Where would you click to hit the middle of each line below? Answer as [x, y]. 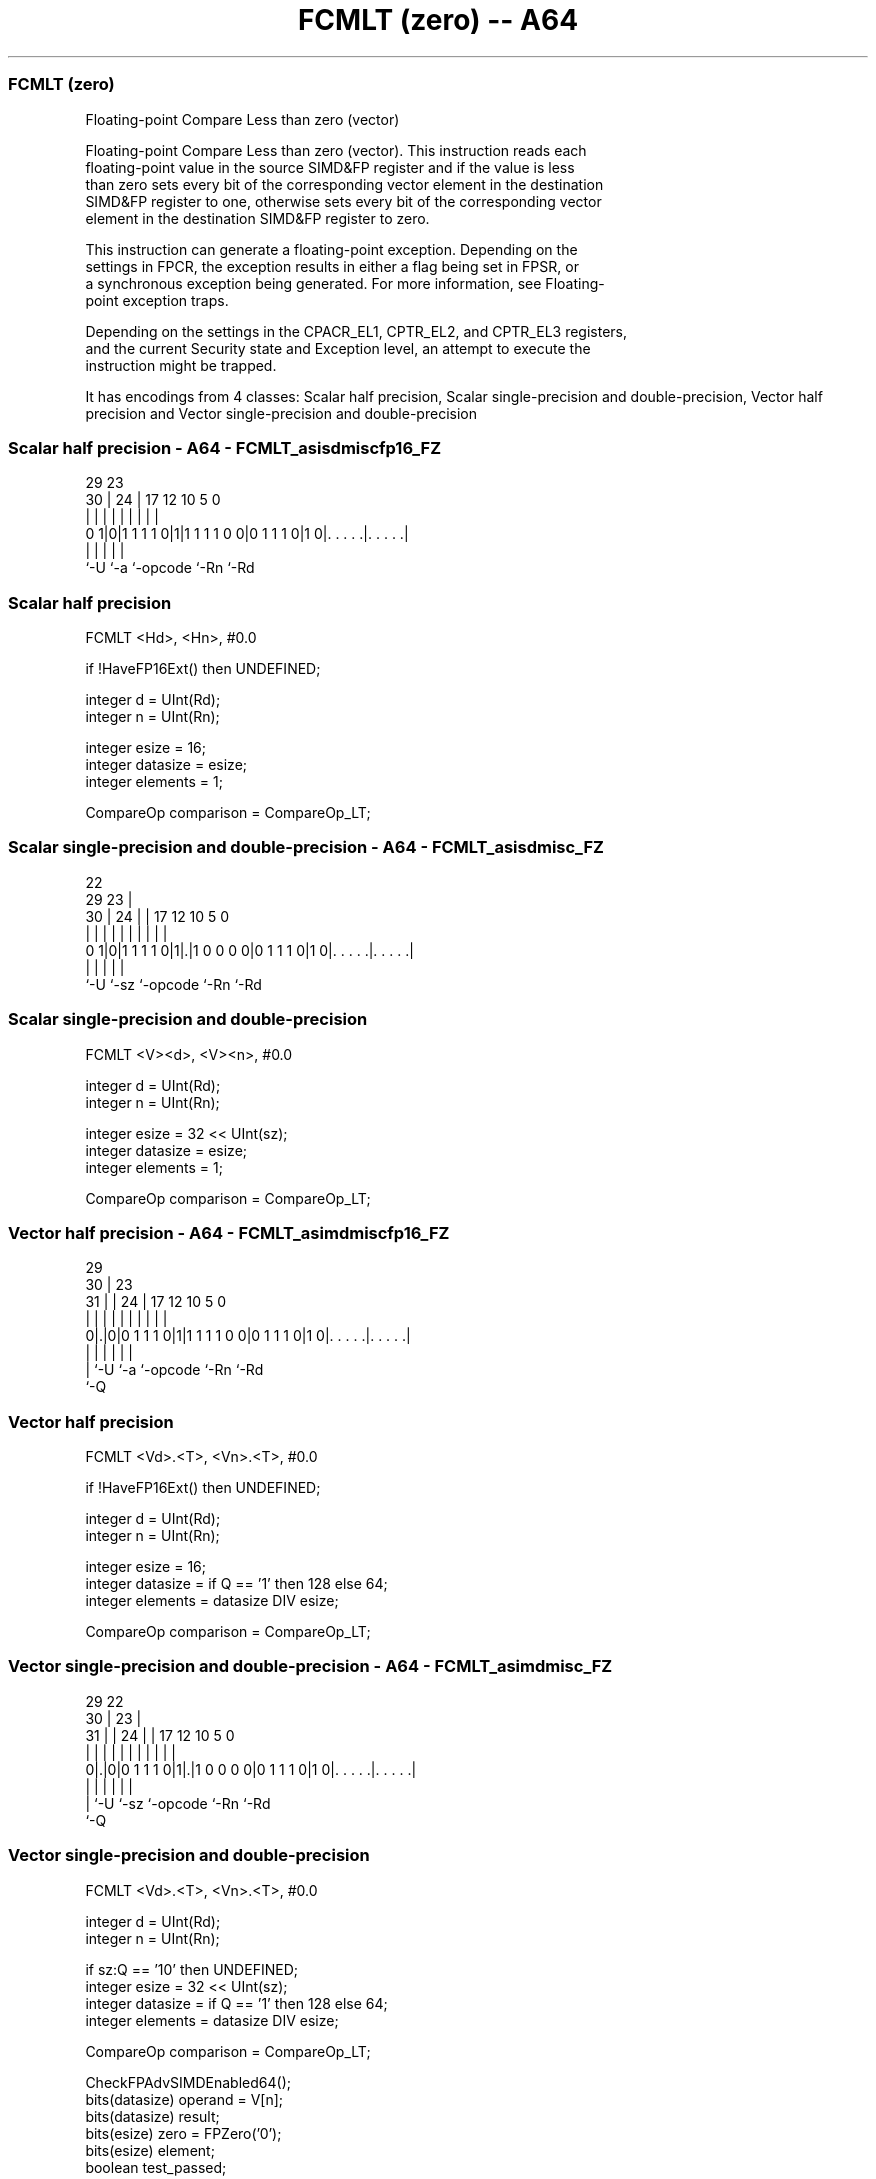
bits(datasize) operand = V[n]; [184, 2099]
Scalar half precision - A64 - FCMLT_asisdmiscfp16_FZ [225, 447]
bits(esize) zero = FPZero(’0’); [183, 2133]
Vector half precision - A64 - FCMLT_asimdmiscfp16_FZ [229, 1232]
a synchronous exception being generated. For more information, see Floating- [345, 283]
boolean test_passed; [156, 2167]
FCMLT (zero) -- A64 [438, 20]
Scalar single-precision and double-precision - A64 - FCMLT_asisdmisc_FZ [306, 847]
